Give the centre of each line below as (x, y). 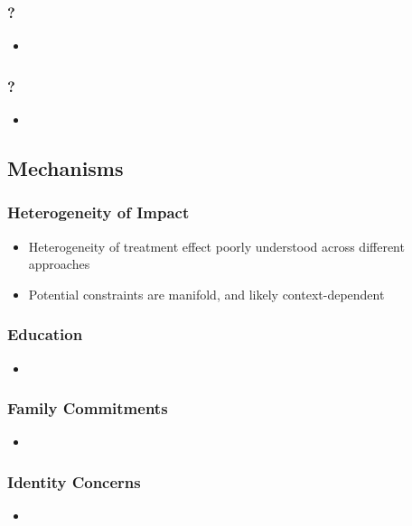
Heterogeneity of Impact (98, 212)
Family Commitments (88, 408)
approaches (59, 264)
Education (45, 334)
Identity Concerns (74, 481)
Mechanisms (66, 168)
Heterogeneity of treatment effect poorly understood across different (216, 246)
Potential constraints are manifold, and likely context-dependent (206, 294)
